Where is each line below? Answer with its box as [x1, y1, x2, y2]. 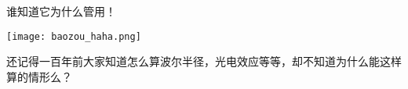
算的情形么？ [6, 68, 72, 84]
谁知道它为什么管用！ [6, 3, 116, 19]
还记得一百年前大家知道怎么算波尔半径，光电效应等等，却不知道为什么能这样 [6, 53, 402, 69]
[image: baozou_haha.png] [6, 30, 141, 42]
